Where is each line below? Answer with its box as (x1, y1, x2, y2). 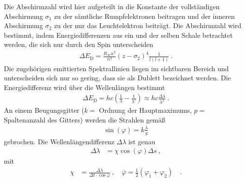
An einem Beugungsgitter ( (4, 105, 84, 115)
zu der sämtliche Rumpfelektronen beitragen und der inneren (54, 11, 235, 21)
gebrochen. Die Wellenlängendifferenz (4, 136, 115, 146)
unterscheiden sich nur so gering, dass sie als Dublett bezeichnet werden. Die (4, 73, 231, 83)
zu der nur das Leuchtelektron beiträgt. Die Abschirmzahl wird (54, 20, 242, 30)
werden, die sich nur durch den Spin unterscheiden (4, 39, 153, 49)
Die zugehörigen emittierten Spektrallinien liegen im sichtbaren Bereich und (4, 63, 229, 73)
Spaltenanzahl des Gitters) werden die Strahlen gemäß (4, 114, 165, 124)
